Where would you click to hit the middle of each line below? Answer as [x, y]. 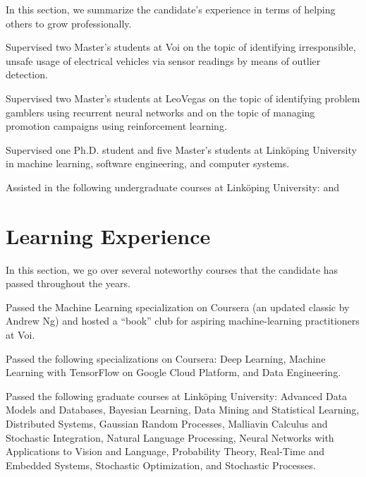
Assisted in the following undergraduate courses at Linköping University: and [172, 187]
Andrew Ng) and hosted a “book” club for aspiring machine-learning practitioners [183, 321]
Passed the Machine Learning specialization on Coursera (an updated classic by [178, 307]
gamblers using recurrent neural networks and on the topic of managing [160, 112]
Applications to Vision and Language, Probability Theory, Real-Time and [165, 451]
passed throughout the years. [68, 283]
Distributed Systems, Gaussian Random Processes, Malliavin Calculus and [167, 423]
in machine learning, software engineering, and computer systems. [148, 163]
